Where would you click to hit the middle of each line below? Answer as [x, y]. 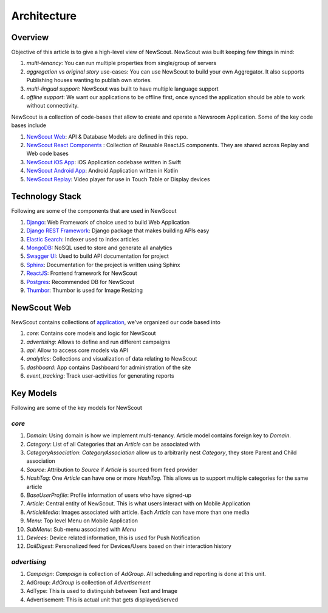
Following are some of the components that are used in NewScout [94, 211]
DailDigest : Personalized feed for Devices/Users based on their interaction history [129, 546]
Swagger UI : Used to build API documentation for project [98, 256]
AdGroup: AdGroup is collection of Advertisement [89, 582]
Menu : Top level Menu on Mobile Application [82, 521]
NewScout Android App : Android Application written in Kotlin [102, 171]
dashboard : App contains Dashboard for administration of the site [109, 367]
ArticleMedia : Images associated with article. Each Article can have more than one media [138, 512]
